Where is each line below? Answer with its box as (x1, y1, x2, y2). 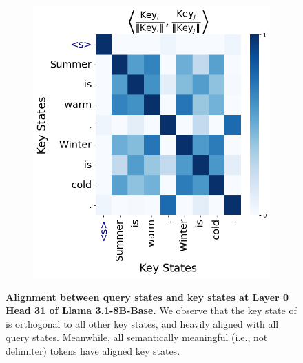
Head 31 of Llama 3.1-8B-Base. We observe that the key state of (6, 303, 297, 318)
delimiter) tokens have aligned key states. (6, 344, 180, 358)
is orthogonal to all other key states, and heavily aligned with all (6, 316, 279, 331)
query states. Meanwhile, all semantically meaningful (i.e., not (6, 330, 268, 344)
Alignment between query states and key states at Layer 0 (6, 289, 289, 304)
